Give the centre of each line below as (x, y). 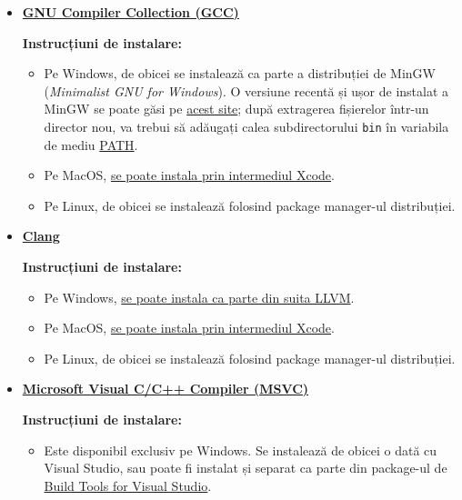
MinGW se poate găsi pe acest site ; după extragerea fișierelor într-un (236, 109)
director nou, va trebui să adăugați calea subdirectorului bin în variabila (246, 126)
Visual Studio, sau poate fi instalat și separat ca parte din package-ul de (246, 468)
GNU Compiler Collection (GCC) (131, 12)
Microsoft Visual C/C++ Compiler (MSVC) (166, 389)
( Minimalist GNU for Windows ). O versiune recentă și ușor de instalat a (246, 90)
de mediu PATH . (91, 144)
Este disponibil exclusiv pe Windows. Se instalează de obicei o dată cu (241, 450)
